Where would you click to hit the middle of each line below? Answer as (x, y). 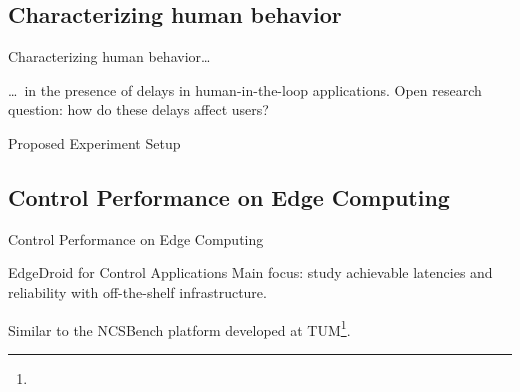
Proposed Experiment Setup (94, 142)
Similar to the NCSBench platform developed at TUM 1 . (179, 328)
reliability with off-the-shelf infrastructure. (137, 291)
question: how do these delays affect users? (138, 109)
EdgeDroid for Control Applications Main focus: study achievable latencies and (250, 272)
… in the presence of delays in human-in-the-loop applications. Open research (245, 89)
